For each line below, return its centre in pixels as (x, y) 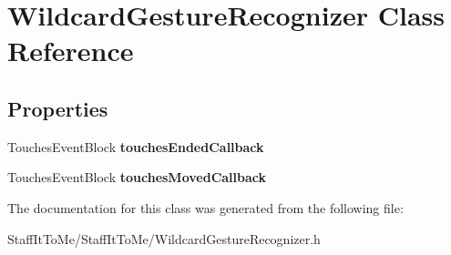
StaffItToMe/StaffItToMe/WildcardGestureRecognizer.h (164, 238)
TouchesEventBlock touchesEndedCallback (136, 146)
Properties (58, 108)
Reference (71, 51)
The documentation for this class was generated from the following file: (205, 207)
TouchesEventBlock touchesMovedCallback (137, 177)
